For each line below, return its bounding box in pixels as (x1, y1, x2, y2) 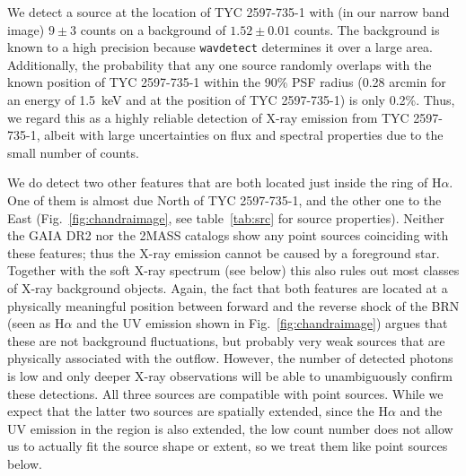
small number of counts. (7, 143, 139, 161)
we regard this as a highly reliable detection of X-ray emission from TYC (7, 108, 409, 126)
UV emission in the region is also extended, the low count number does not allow (7, 419, 453, 437)
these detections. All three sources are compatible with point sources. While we (7, 384, 444, 402)
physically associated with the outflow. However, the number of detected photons (7, 349, 453, 368)
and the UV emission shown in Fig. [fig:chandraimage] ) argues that (76, 314, 448, 333)
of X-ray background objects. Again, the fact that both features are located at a (7, 278, 448, 297)
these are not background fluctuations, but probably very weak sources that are (7, 331, 445, 350)
